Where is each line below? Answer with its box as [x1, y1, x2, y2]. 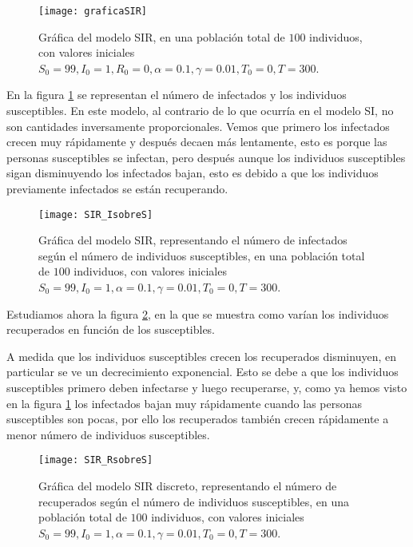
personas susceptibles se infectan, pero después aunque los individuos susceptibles [6, 149, 406, 165]
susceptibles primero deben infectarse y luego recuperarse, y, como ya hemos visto [6, 379, 407, 395]
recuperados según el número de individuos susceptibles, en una [38, 493, 350, 509]
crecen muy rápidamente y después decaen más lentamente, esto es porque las [6, 133, 387, 150]
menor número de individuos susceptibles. [6, 426, 210, 442]
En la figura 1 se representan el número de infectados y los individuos [6, 86, 347, 103]
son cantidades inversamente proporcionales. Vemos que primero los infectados [6, 117, 390, 134]
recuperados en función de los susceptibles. [6, 321, 216, 338]
